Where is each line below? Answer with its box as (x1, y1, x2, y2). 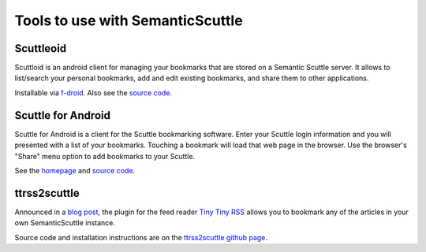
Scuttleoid (14, 42, 67, 55)
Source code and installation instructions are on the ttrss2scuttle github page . (14, 232, 268, 242)
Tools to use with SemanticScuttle (14, 12, 244, 29)
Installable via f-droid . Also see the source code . (14, 87, 173, 98)
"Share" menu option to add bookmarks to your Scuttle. (14, 151, 196, 161)
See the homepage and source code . (14, 165, 136, 175)
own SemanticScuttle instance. (14, 218, 116, 228)
